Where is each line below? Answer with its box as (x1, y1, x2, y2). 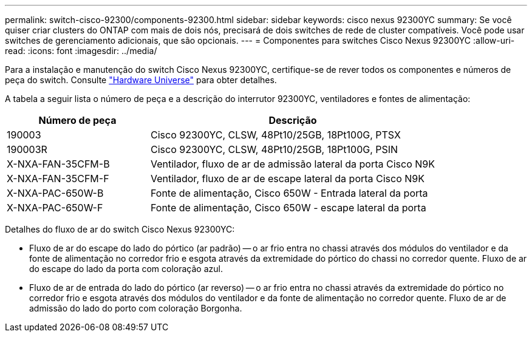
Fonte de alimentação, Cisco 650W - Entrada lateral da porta (150, 187, 428, 199)
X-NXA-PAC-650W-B (7, 187, 104, 199)
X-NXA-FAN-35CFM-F (7, 172, 109, 185)
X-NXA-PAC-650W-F (7, 202, 103, 214)
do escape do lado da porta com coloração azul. (29, 264, 223, 274)
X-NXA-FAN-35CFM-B (7, 158, 110, 170)
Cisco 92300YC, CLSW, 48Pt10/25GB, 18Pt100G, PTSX (150, 129, 401, 141)
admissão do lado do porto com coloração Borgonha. (29, 303, 242, 313)
